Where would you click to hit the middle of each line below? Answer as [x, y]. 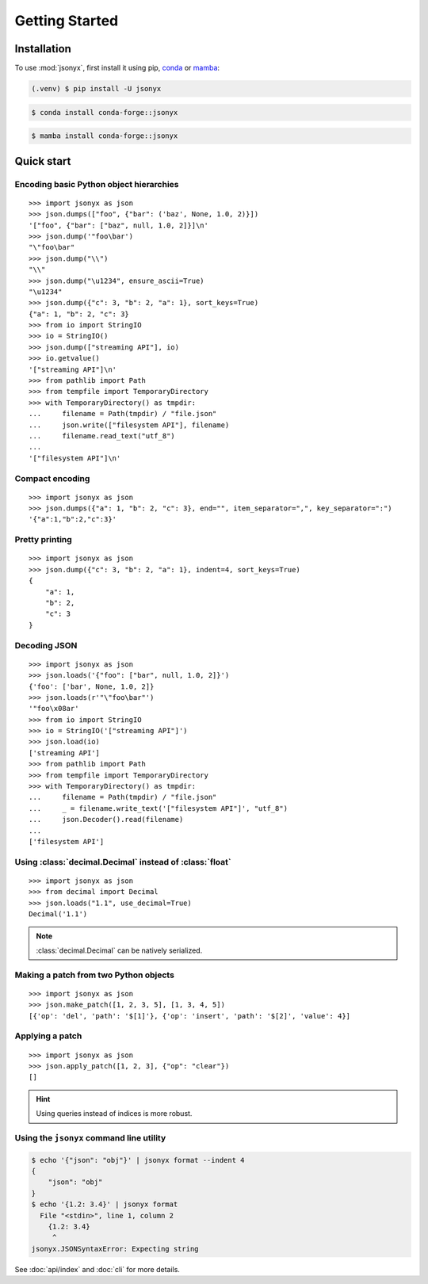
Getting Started [67, 21]
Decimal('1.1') [58, 914]
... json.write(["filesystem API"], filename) [129, 425]
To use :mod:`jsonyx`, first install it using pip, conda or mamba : [117, 68]
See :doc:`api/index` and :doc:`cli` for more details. [97, 1269]
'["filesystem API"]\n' [75, 458]
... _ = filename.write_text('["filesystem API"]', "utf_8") [159, 808]
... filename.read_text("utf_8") [102, 436]
